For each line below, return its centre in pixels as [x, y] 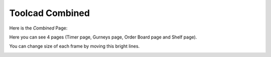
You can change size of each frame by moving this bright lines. [75, 46]
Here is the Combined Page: [38, 28]
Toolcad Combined [50, 13]
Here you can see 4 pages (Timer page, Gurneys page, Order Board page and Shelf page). [103, 37]
